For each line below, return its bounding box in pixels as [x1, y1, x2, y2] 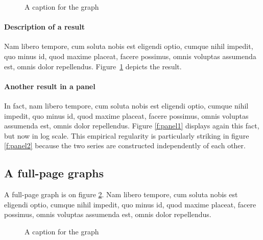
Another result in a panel [4, 81, 95, 91]
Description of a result [4, 21, 85, 32]
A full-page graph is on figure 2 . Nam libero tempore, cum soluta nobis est [4, 189, 238, 200]
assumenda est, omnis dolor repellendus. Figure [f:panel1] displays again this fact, [4, 120, 259, 131]
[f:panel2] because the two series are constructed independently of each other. [4, 140, 246, 151]
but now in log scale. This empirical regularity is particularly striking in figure [4, 130, 249, 141]
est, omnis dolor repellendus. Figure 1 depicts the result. [4, 61, 182, 71]
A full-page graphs [4, 165, 104, 181]
